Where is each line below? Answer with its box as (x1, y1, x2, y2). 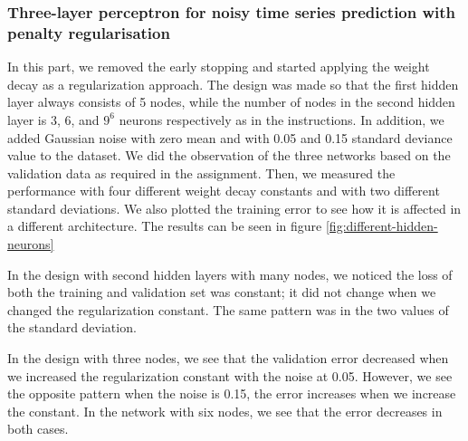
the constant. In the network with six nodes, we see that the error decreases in (7, 401, 443, 420)
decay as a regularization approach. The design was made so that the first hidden (7, 74, 459, 93)
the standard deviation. (7, 318, 137, 337)
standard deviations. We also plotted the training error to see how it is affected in (7, 198, 462, 217)
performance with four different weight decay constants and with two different (7, 181, 440, 200)
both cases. (7, 419, 69, 438)
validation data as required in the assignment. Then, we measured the (7, 163, 396, 182)
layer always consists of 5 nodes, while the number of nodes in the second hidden (7, 92, 455, 111)
